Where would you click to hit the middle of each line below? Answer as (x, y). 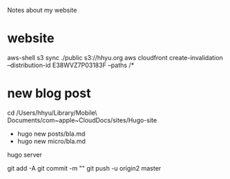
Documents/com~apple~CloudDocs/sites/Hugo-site (82, 120)
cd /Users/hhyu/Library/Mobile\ (52, 113)
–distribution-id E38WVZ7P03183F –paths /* (71, 65)
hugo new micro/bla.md (51, 141)
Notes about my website (42, 10)
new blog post (49, 93)
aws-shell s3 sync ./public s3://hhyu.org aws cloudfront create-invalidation (115, 57)
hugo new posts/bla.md (51, 134)
